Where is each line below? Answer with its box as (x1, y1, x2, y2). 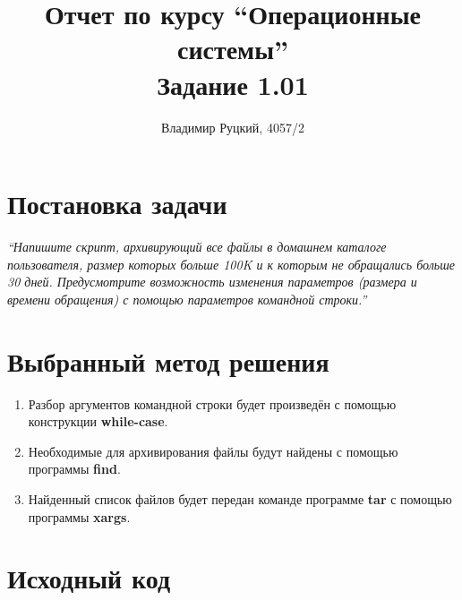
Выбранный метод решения (7, 342, 329, 379)
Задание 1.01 (157, 65, 309, 102)
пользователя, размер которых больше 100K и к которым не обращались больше (7, 254, 455, 273)
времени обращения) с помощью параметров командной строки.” (7, 289, 367, 308)
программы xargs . (28, 507, 131, 526)
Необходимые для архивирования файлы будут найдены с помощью (28, 441, 398, 460)
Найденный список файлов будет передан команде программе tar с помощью (28, 489, 452, 508)
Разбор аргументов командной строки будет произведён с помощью (28, 394, 397, 413)
